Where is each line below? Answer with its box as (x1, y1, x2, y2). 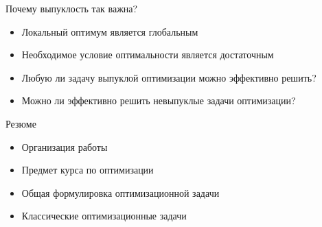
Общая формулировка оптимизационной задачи (21, 185, 220, 200)
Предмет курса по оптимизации (21, 163, 154, 177)
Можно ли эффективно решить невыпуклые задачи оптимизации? (21, 93, 296, 108)
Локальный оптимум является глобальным (21, 24, 198, 38)
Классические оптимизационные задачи (21, 208, 187, 223)
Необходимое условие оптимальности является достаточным (21, 47, 274, 62)
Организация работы (21, 139, 108, 154)
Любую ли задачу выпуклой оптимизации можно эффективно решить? (21, 70, 317, 84)
